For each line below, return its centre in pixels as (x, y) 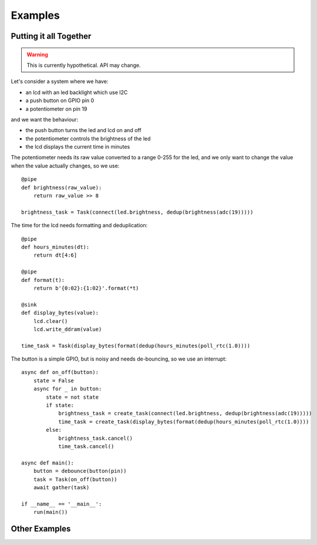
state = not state (72, 397)
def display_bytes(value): (60, 313)
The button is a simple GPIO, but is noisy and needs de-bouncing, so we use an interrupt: (119, 359)
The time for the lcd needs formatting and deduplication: (79, 226)
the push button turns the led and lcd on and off (83, 130)
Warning (37, 54)
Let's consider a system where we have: (60, 82)
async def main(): (48, 463)
